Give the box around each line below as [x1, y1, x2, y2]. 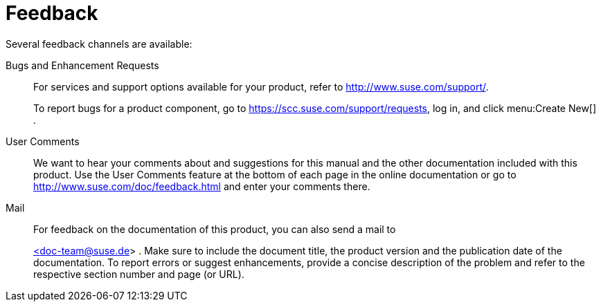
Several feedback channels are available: [6, 37, 192, 50]
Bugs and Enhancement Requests [6, 59, 159, 71]
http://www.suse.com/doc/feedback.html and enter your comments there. [33, 180, 370, 192]
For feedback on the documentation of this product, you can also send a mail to [33, 223, 396, 235]
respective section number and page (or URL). [33, 268, 244, 280]
